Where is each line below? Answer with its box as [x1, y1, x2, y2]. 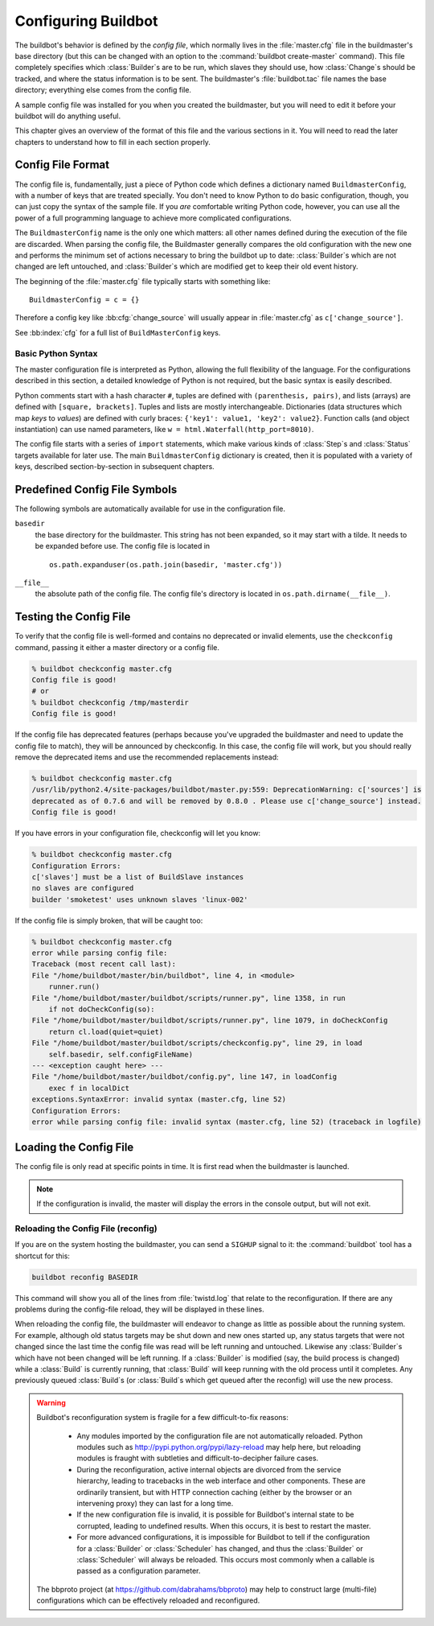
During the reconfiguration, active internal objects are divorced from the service [76, 1464, 342, 1474]
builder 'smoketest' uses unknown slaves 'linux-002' [31, 895, 248, 904]
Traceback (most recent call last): [31, 960, 177, 969]
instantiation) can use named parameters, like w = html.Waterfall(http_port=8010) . [14, 424, 314, 434]
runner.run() [48, 982, 100, 991]
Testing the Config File [14, 610, 131, 624]
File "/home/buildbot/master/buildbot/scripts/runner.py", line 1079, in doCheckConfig [31, 1016, 388, 1025]
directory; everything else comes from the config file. [14, 85, 192, 95]
